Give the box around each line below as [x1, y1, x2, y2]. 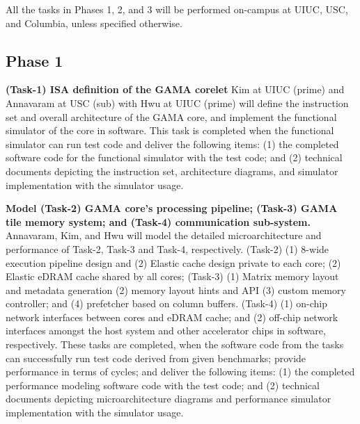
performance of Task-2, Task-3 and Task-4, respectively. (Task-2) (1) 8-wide [6, 241, 329, 256]
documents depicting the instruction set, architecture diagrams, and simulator [6, 163, 338, 178]
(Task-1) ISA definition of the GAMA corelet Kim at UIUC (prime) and [6, 82, 345, 97]
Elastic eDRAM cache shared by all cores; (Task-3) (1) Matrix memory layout [6, 269, 339, 284]
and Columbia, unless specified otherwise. [6, 15, 182, 30]
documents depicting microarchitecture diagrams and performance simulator [6, 391, 331, 406]
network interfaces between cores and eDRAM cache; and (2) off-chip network [6, 309, 338, 324]
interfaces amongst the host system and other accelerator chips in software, [6, 323, 326, 338]
